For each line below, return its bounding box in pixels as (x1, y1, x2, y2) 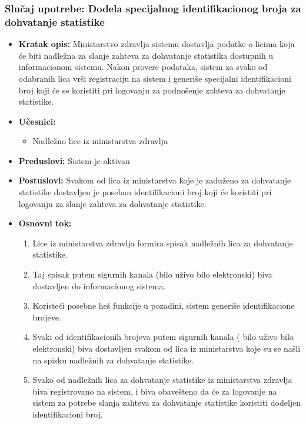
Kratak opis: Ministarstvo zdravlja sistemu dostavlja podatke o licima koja (18, 38, 295, 50)
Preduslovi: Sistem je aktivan (18, 154, 130, 166)
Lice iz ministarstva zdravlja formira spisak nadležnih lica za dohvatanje (32, 236, 293, 249)
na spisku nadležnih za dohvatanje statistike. (32, 353, 194, 366)
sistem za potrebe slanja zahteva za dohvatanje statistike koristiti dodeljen (32, 396, 301, 409)
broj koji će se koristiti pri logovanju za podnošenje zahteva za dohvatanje (18, 84, 285, 96)
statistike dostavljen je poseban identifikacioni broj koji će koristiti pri (18, 186, 272, 198)
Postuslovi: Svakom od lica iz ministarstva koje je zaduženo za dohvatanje (18, 174, 291, 186)
